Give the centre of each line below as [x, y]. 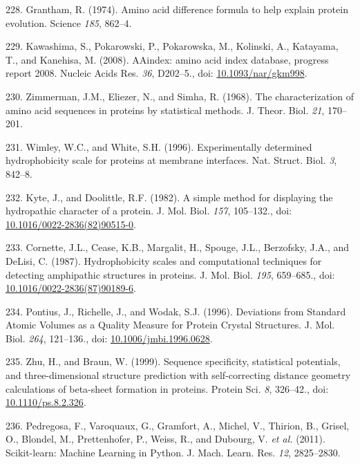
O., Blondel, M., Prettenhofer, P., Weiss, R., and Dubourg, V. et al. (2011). [165, 439]
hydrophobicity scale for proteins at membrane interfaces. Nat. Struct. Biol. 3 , [171, 160]
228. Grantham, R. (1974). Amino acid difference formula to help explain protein [177, 9]
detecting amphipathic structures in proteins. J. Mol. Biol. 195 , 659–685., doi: [170, 274]
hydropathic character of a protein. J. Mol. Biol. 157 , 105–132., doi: [149, 211]
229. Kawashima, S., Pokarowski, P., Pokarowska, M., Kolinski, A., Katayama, [172, 46]
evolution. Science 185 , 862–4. [69, 22]
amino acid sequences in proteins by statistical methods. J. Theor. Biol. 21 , [165, 110]
